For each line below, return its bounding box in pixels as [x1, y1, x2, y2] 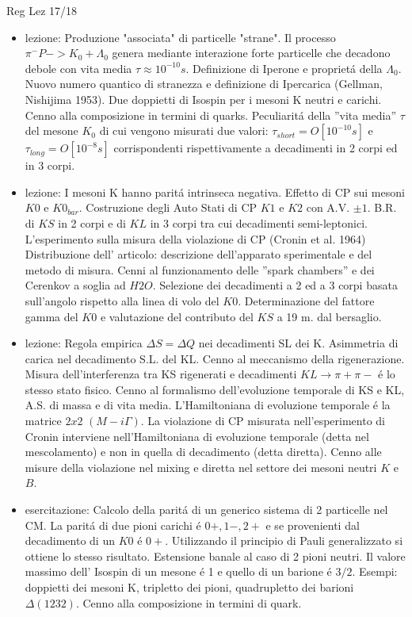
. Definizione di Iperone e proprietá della [185, 59, 383, 76]
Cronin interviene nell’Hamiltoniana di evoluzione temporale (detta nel [25, 427, 369, 444]
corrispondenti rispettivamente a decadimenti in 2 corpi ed [113, 140, 398, 156]
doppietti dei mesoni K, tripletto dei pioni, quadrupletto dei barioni [25, 579, 354, 595]
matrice [25, 412, 62, 429]
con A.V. [306, 199, 350, 216]
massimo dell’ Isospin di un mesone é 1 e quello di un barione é [25, 563, 332, 580]
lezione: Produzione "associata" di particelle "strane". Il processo [25, 29, 336, 45]
